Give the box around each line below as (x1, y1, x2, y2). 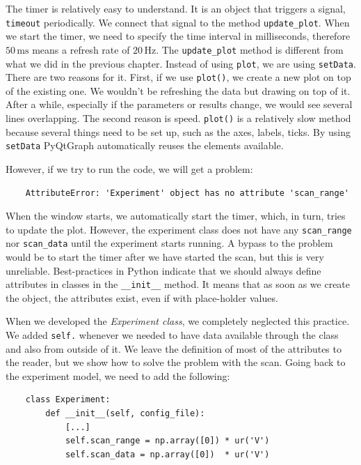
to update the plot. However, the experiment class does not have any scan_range (6, 222, 352, 236)
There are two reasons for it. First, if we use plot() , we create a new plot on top (6, 70, 351, 84)
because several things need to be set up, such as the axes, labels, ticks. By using (6, 124, 351, 139)
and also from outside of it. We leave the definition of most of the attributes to (6, 341, 342, 356)
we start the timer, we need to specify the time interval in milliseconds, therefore (6, 29, 351, 43)
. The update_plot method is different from (156, 42, 344, 56)
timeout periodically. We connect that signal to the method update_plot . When (6, 15, 350, 29)
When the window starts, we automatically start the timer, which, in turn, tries (6, 208, 346, 223)
